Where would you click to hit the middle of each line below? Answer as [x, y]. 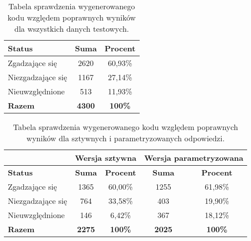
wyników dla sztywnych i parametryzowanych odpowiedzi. [125, 138]
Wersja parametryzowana [194, 158]
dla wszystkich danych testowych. [72, 29]
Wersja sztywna [106, 158]
